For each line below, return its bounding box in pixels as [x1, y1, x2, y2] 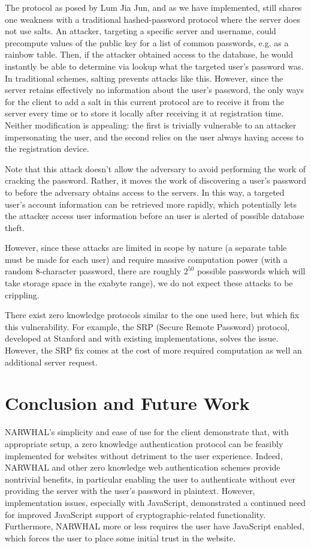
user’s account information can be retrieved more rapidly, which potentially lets [5, 197, 297, 210]
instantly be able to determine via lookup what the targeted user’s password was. [5, 59, 304, 72]
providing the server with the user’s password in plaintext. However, [5, 484, 255, 497]
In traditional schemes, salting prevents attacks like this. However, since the [5, 71, 283, 84]
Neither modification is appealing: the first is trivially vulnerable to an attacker [5, 118, 297, 131]
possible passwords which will [197, 265, 306, 277]
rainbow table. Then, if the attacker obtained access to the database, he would [5, 48, 293, 61]
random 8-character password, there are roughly [5, 265, 182, 277]
